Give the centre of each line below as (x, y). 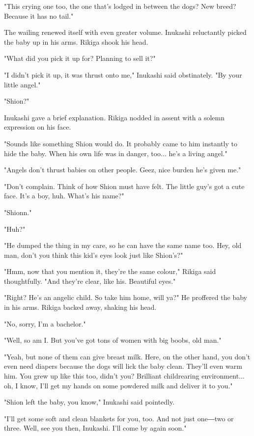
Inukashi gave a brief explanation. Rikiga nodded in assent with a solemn (114, 117)
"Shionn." (18, 212)
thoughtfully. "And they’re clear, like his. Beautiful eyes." (90, 281)
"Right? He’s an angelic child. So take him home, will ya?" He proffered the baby (126, 297)
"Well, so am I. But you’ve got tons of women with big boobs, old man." (113, 340)
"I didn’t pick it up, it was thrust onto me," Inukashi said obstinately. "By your (123, 74)
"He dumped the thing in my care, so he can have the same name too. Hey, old (123, 245)
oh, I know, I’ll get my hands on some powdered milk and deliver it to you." (118, 385)
